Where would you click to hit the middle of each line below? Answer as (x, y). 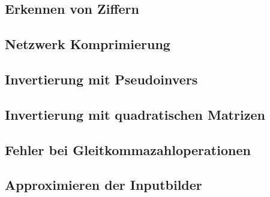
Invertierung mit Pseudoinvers (101, 79)
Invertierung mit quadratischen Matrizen (135, 114)
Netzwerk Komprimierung (88, 44)
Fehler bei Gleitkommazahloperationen (128, 149)
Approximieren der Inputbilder (103, 185)
